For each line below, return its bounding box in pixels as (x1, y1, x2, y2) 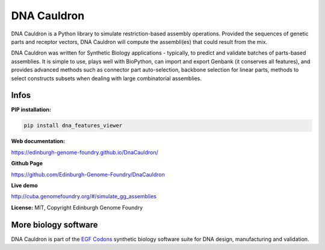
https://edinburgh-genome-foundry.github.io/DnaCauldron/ (11, 148, 159, 156)
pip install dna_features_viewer (23, 122, 123, 129)
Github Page (11, 160, 43, 167)
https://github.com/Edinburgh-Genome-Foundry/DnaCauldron (11, 171, 166, 178)
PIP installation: (11, 106, 51, 114)
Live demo (11, 181, 39, 189)
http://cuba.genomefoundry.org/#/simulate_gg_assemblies (11, 193, 156, 200)
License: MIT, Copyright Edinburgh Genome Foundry (11, 204, 143, 211)
